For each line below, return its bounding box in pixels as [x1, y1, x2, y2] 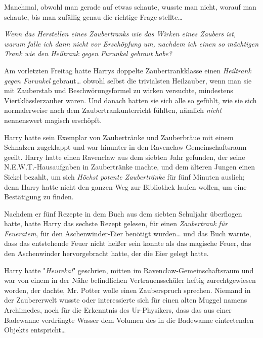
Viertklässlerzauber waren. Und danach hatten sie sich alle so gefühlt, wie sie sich [4, 95, 257, 105]
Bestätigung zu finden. [4, 191, 74, 202]
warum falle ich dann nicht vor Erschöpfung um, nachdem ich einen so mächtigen [4, 38, 259, 49]
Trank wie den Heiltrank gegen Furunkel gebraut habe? [4, 48, 172, 59]
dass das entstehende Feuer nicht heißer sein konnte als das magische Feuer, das [4, 238, 251, 248]
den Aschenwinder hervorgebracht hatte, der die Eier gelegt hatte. [4, 248, 209, 259]
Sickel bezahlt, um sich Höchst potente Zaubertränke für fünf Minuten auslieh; [4, 171, 245, 182]
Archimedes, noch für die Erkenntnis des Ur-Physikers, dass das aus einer [4, 305, 232, 315]
